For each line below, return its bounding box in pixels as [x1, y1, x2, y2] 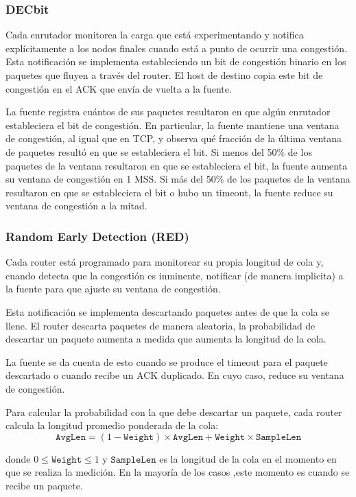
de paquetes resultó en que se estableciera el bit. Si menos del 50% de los [5, 144, 312, 159]
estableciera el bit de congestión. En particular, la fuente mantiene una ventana [5, 117, 340, 132]
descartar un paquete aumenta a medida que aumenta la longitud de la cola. [5, 332, 327, 346]
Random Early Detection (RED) [5, 227, 189, 244]
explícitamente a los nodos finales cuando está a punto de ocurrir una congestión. [5, 41, 347, 55]
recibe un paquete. [5, 478, 83, 492]
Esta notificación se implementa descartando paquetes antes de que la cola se [5, 304, 329, 319]
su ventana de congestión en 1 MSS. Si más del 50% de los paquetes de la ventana [5, 172, 351, 186]
